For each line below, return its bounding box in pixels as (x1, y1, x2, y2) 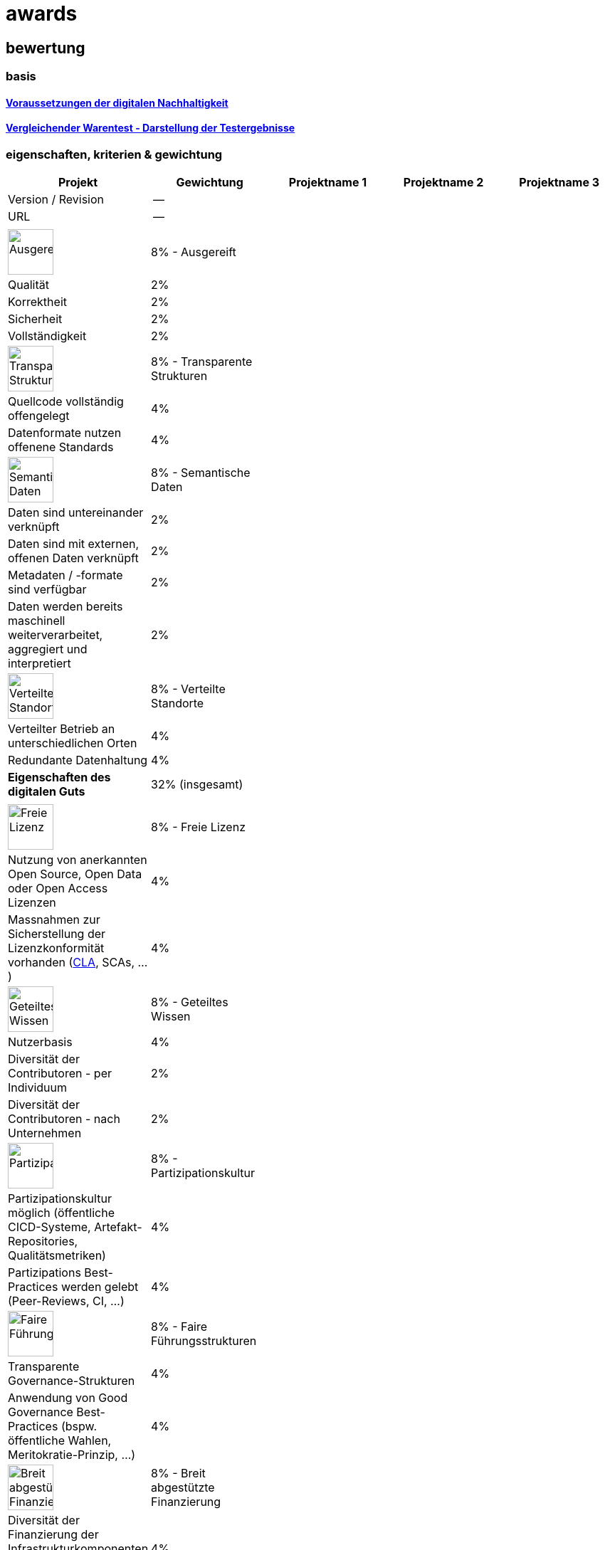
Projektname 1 (288, 175, 367, 190)
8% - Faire (151, 1319, 208, 1334)
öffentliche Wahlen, (8, 1433, 112, 1448)
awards (6, 1, 78, 26)
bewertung (6, 38, 85, 57)
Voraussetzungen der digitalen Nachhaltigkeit (6, 96, 228, 109)
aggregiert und (8, 642, 88, 657)
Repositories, (8, 1234, 78, 1249)
